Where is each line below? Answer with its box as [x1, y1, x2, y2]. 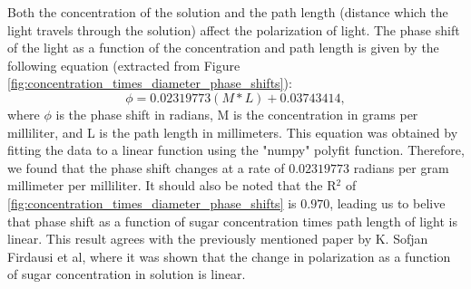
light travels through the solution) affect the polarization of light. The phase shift [7, 20, 460, 39]
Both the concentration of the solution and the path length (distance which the [7, 3, 448, 21]
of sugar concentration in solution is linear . [7, 265, 246, 284]
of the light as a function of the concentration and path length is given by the [7, 38, 439, 57]
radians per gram [353, 158, 449, 177]
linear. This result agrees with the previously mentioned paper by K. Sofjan [7, 229, 428, 248]
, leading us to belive [329, 193, 446, 212]
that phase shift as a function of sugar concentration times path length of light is [7, 211, 458, 230]
